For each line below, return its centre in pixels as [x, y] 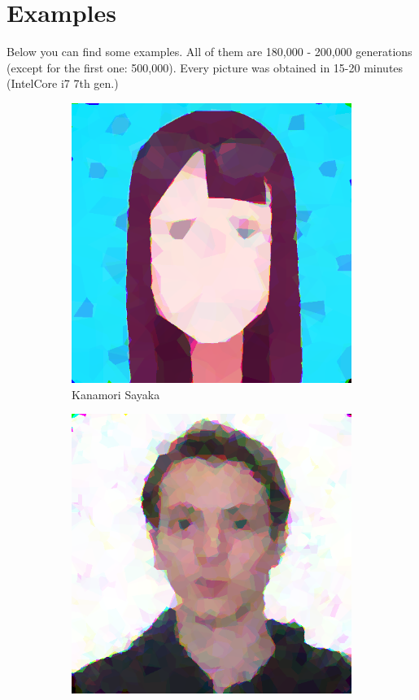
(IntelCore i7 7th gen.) [63, 83]
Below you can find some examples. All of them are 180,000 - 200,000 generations [209, 52]
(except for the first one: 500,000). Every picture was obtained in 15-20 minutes [205, 67]
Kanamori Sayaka [116, 394]
